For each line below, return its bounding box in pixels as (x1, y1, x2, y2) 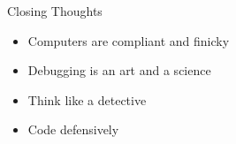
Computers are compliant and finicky (27, 31, 230, 49)
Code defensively (27, 120, 119, 139)
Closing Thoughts (7, 2, 103, 19)
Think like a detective (27, 90, 147, 109)
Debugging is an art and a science (27, 61, 211, 80)
